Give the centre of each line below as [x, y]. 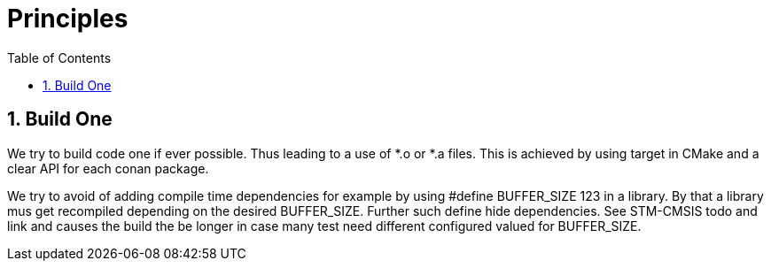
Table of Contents [59, 57]
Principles [68, 19]
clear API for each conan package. [108, 168]
